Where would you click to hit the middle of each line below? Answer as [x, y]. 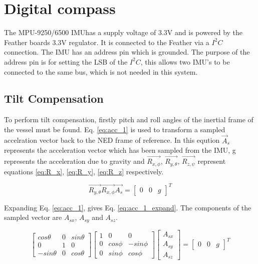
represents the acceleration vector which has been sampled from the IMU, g [120, 150]
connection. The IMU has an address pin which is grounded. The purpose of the [127, 52]
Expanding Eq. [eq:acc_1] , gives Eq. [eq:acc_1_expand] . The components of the [128, 207]
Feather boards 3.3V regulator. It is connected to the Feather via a [107, 42]
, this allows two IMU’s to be [185, 61]
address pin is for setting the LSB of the [66, 61]
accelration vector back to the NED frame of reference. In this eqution [112, 140]
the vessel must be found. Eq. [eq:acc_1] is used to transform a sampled [115, 129]
